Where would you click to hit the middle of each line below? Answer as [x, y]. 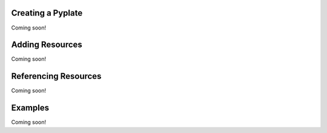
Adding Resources [47, 45]
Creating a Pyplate [47, 13]
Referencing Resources [56, 76]
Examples [30, 108]
